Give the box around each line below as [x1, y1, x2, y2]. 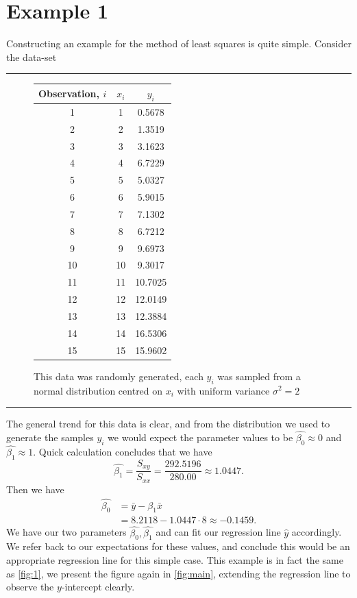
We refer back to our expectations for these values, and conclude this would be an [6, 539, 350, 553]
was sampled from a [217, 369, 301, 383]
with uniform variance [177, 383, 270, 397]
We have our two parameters [6, 525, 127, 539]
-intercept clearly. [61, 580, 135, 594]
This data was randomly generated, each [34, 369, 204, 383]
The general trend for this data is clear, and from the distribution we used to [6, 416, 330, 431]
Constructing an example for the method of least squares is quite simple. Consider [6, 36, 352, 51]
